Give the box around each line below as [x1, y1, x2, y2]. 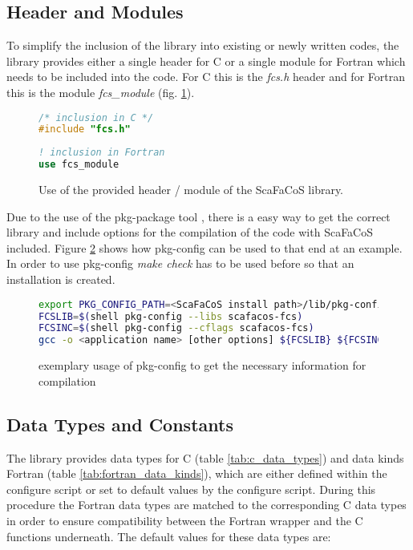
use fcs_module [38, 159, 119, 171]
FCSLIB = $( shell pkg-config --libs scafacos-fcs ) [38, 310, 303, 322]
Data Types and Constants [6, 411, 233, 436]
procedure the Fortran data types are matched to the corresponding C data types [6, 496, 407, 513]
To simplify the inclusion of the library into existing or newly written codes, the [6, 37, 399, 54]
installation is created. [6, 271, 115, 288]
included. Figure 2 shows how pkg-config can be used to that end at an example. [6, 239, 403, 256]
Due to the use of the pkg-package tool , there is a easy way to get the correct [6, 208, 391, 224]
